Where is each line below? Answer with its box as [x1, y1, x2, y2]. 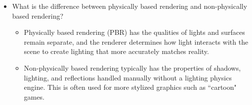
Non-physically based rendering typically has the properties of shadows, [24, 62, 241, 73]
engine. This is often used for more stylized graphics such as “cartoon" [24, 82, 237, 92]
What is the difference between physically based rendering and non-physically [12, 1, 248, 11]
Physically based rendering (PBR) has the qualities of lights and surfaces [24, 27, 245, 37]
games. [24, 91, 44, 102]
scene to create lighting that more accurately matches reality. [24, 46, 209, 56]
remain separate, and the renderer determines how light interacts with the [24, 36, 249, 47]
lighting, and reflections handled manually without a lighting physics [24, 72, 232, 82]
